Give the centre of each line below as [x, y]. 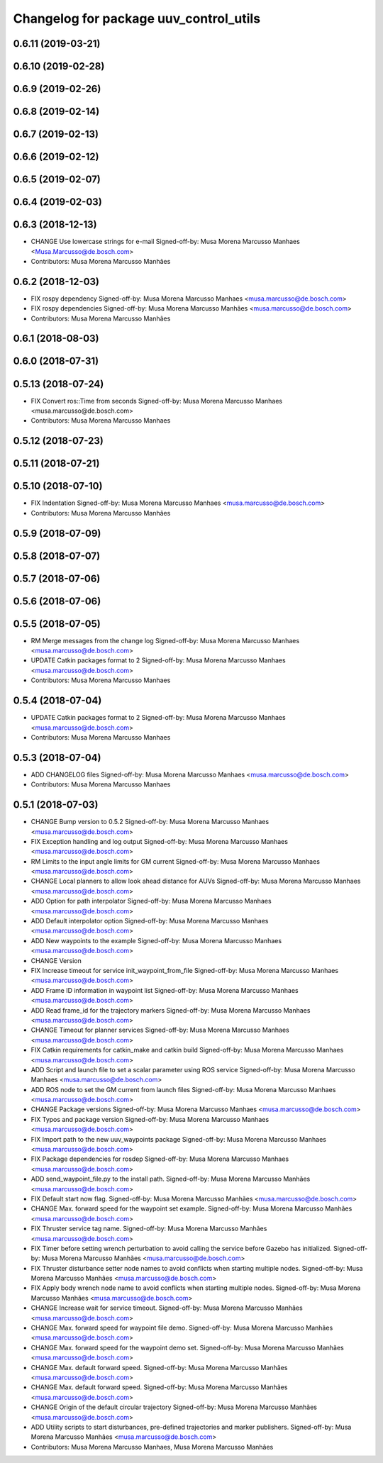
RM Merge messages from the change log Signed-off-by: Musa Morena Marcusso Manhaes [165, 640]
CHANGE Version [56, 960]
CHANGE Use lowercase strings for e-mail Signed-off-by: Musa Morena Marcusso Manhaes [166, 242]
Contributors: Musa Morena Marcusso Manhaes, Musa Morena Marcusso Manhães [152, 1447]
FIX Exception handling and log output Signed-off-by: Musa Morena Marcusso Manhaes [160, 841]
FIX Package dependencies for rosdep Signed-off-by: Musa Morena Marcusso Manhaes [160, 1159]
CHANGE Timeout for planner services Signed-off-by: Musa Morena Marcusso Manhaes [160, 1030]
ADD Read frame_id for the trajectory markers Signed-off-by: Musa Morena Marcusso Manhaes [171, 1010]
